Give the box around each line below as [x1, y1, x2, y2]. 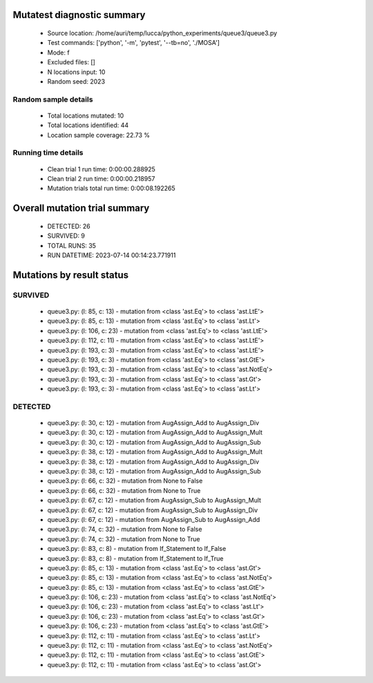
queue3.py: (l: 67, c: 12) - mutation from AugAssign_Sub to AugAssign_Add [47, 515, 260, 523]
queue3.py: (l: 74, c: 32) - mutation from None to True [47, 534, 200, 543]
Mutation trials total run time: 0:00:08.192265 [47, 184, 175, 193]
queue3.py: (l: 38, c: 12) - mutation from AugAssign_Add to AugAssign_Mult [47, 448, 262, 456]
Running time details [12, 148, 84, 158]
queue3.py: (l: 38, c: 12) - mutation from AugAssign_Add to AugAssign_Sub [47, 467, 261, 476]
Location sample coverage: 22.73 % [47, 131, 151, 139]
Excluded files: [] [47, 58, 96, 66]
